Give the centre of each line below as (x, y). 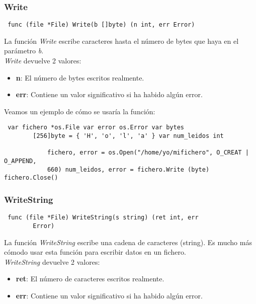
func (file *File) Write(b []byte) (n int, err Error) (101, 25)
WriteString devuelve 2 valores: (52, 261)
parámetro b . (24, 51)
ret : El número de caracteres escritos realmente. (90, 279)
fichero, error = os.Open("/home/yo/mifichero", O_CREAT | (148, 153)
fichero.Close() (31, 178)
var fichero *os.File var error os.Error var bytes (96, 128)
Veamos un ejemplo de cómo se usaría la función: (80, 111)
